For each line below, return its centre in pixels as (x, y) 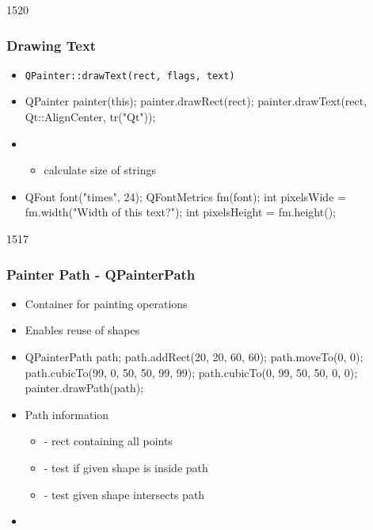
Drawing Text (51, 45)
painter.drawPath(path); (84, 388)
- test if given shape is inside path (126, 467)
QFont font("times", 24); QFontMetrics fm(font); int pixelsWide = (185, 196)
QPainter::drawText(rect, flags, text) (130, 76)
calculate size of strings (100, 170)
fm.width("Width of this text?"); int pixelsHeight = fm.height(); (180, 212)
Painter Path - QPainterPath (101, 274)
